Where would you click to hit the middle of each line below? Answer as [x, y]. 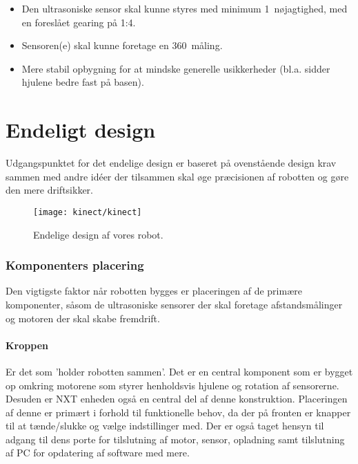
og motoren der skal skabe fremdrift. [83, 318]
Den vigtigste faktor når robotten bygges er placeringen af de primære [154, 291]
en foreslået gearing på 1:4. [79, 22]
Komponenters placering [75, 265]
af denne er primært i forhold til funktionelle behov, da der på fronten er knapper [178, 412]
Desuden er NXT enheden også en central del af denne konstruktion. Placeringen [177, 399]
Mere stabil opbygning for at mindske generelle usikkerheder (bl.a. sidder [176, 68]
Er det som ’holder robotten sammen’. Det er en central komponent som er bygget [179, 371]
